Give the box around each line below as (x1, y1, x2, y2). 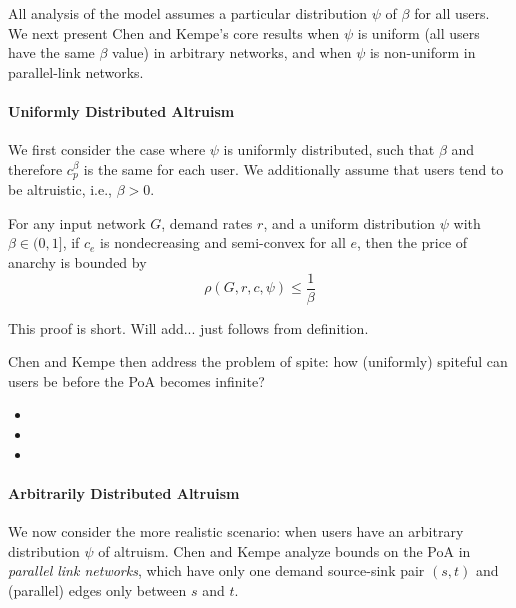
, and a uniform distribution (263, 212, 436, 233)
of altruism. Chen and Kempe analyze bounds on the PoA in (98, 540, 471, 561)
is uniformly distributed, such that (223, 139, 435, 160)
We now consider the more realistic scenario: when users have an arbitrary (8, 521, 464, 542)
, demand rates (161, 212, 253, 233)
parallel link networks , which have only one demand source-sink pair (8, 560, 425, 581)
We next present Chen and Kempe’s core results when (8, 22, 340, 43)
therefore (8, 158, 63, 179)
